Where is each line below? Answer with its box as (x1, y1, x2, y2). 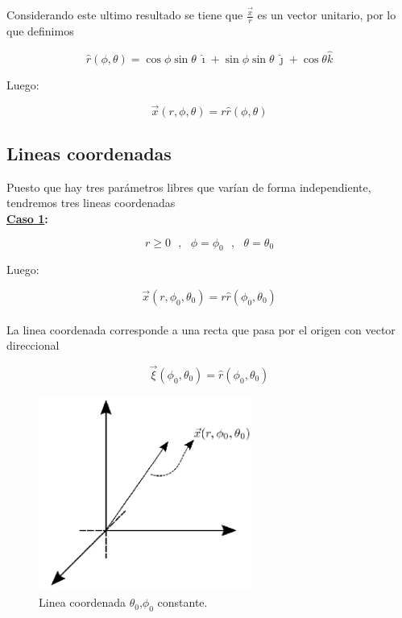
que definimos (6, 22, 74, 39)
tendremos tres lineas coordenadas (6, 194, 176, 211)
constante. (157, 594, 208, 611)
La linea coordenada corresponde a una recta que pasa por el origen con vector (6, 321, 396, 338)
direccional (6, 337, 60, 354)
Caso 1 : (6, 209, 48, 226)
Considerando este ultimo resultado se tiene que (6, 6, 243, 23)
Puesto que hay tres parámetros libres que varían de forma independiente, (6, 178, 371, 195)
